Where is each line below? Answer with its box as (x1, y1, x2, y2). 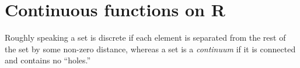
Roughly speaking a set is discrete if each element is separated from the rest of (5, 31, 286, 44)
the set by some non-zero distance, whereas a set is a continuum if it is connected (5, 42, 296, 55)
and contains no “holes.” (5, 54, 91, 66)
